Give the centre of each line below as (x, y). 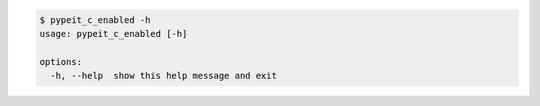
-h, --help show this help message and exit (163, 76)
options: (61, 61)
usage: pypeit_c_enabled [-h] (113, 33)
